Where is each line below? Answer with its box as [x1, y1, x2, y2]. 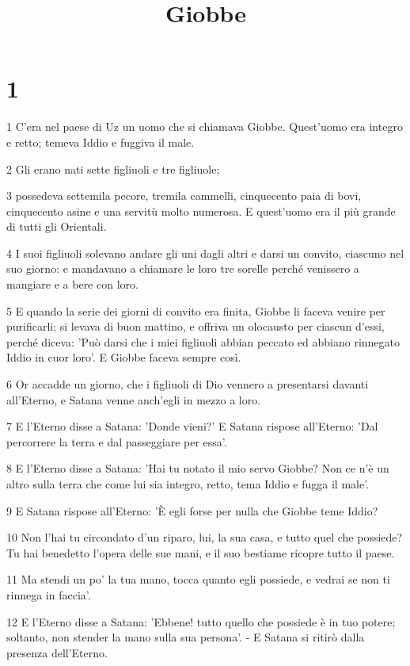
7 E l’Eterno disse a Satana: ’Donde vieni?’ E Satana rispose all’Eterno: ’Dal [6, 418, 378, 434]
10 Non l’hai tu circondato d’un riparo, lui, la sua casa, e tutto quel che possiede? [6, 529, 403, 545]
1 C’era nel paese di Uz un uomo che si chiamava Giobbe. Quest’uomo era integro [6, 118, 403, 135]
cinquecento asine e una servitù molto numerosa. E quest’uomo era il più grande [6, 202, 396, 219]
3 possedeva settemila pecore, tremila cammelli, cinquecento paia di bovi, [6, 187, 362, 204]
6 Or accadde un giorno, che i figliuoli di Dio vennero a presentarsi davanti [6, 376, 369, 392]
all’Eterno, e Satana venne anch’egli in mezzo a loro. [6, 391, 261, 408]
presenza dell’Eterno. [6, 644, 108, 660]
